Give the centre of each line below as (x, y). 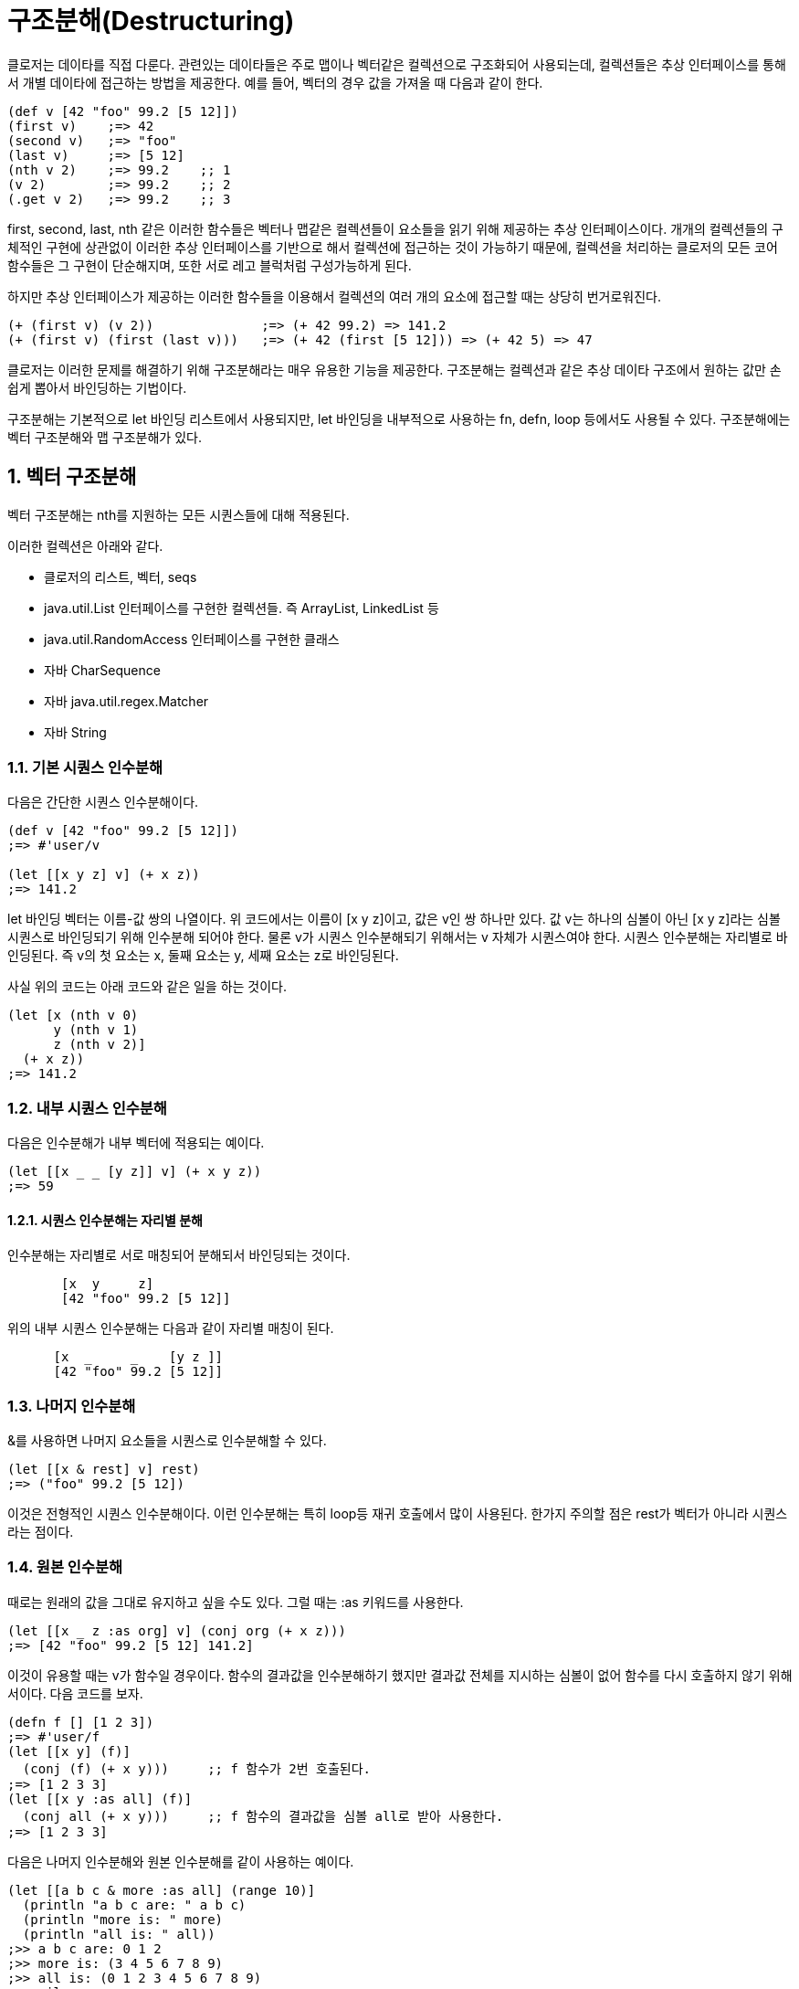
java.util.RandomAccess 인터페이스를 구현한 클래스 (192, 639)
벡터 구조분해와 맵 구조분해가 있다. (105, 437)
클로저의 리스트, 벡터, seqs (121, 577)
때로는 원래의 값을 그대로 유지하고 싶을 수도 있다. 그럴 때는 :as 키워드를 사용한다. (236, 1602)
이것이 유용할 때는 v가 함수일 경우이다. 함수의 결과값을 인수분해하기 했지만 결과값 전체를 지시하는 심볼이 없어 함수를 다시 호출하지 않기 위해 (400, 1675)
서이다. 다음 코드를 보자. (75, 1693)
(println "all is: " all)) (119, 1934)
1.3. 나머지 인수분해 (72, 1406)
